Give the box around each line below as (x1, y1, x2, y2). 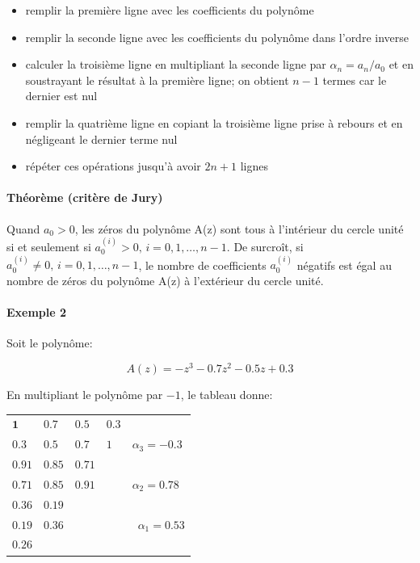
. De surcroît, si (226, 237, 304, 254)
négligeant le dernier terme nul (25, 130, 178, 147)
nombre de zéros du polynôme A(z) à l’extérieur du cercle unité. (6, 271, 324, 288)
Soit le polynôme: (6, 334, 93, 351)
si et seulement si (6, 237, 91, 254)
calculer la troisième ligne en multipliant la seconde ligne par (25, 56, 326, 73)
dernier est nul (25, 87, 98, 104)
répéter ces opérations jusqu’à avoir (25, 158, 201, 174)
